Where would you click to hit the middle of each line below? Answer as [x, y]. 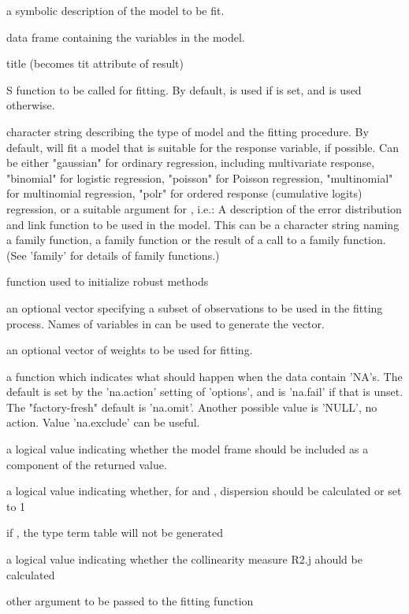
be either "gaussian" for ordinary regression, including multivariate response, [191, 163]
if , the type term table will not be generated [115, 533]
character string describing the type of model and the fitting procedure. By [188, 131]
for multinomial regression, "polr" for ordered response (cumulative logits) [184, 193]
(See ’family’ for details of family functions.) [113, 255]
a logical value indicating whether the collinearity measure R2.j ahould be [184, 559]
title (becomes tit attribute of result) [95, 63]
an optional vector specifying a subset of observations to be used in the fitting [195, 307]
